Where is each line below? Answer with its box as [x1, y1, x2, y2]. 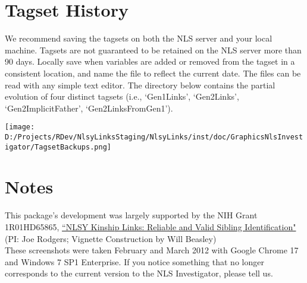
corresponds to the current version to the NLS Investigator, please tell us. [5, 267, 273, 279]
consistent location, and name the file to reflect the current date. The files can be [5, 66, 301, 79]
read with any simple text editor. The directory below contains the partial [5, 78, 275, 91]
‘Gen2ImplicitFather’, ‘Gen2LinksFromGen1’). [5, 101, 173, 114]
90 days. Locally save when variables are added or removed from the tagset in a [5, 55, 295, 68]
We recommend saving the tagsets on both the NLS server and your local [5, 32, 272, 44]
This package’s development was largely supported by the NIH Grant [5, 209, 258, 221]
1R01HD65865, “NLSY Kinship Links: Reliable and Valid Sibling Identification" [5, 220, 296, 233]
